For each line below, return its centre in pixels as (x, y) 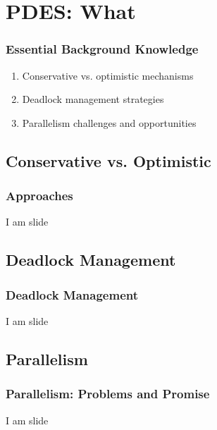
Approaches (39, 196)
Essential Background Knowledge (102, 49)
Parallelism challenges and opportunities (109, 122)
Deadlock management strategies (93, 99)
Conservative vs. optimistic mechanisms (108, 75)
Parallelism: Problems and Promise (108, 394)
